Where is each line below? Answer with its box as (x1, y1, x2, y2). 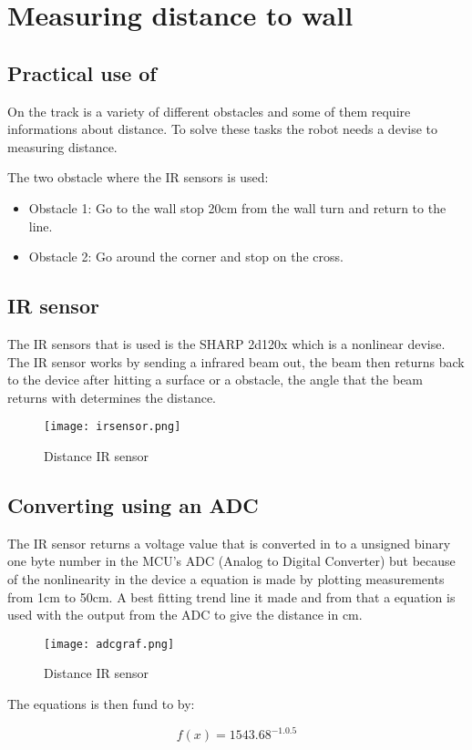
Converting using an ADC (7, 490, 259, 519)
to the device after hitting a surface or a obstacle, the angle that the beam (7, 370, 424, 389)
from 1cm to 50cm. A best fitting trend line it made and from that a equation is (7, 587, 456, 606)
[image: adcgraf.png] (44, 637, 175, 651)
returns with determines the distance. (7, 387, 217, 406)
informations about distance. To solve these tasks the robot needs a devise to (7, 119, 437, 139)
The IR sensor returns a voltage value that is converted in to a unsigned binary (7, 533, 451, 552)
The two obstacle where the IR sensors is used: (7, 168, 269, 187)
